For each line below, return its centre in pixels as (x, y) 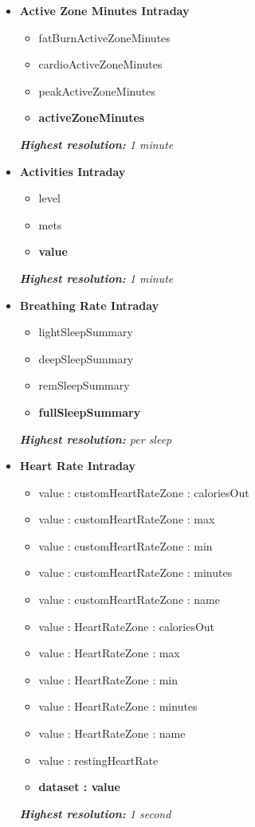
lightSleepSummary (86, 332)
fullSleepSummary (90, 412)
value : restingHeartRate (98, 760)
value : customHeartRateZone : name (129, 600)
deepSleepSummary (86, 358)
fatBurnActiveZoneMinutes (104, 37)
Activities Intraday (73, 171)
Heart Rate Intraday (77, 466)
